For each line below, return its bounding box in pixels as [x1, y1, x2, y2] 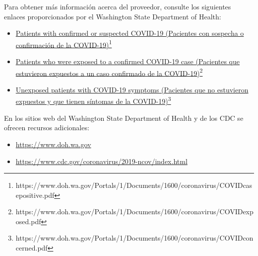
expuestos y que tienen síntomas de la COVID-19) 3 [15, 94, 171, 106]
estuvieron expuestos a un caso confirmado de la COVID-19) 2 [15, 66, 203, 78]
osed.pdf [15, 216, 41, 226]
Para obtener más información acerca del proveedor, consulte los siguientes [4, 1, 231, 11]
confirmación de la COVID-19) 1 [15, 38, 112, 50]
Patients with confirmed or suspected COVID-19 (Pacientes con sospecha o [15, 28, 244, 38]
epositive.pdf [15, 189, 55, 200]
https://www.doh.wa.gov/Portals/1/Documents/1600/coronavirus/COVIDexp [15, 206, 254, 217]
